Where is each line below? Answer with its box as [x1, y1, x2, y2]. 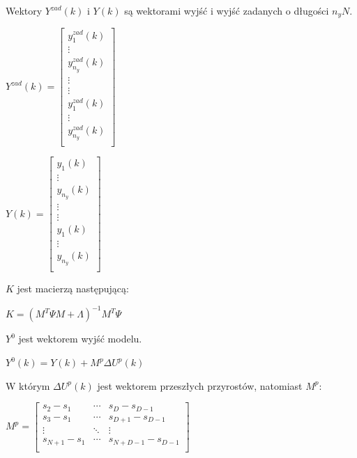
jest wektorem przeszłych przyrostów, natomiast [97, 378, 303, 393]
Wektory [6, 3, 43, 17]
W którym [6, 378, 50, 393]
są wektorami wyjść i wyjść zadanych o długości [124, 3, 329, 17]
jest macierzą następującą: [17, 281, 129, 296]
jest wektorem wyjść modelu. [18, 331, 142, 346]
